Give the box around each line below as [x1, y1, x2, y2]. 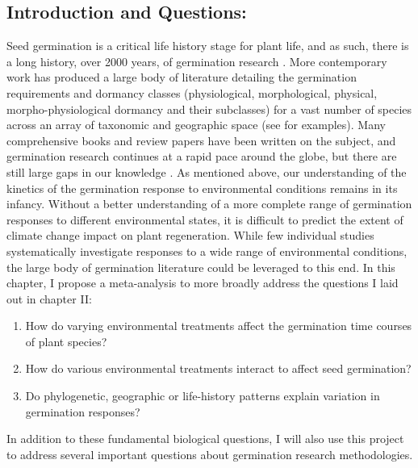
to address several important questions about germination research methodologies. [6, 445, 413, 462]
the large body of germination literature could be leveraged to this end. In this [6, 258, 395, 275]
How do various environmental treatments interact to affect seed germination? [25, 360, 412, 377]
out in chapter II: [6, 290, 92, 307]
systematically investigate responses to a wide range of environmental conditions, [6, 242, 408, 259]
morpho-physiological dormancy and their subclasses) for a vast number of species [6, 100, 412, 117]
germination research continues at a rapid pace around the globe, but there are [6, 148, 397, 165]
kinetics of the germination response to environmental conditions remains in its [6, 179, 398, 196]
